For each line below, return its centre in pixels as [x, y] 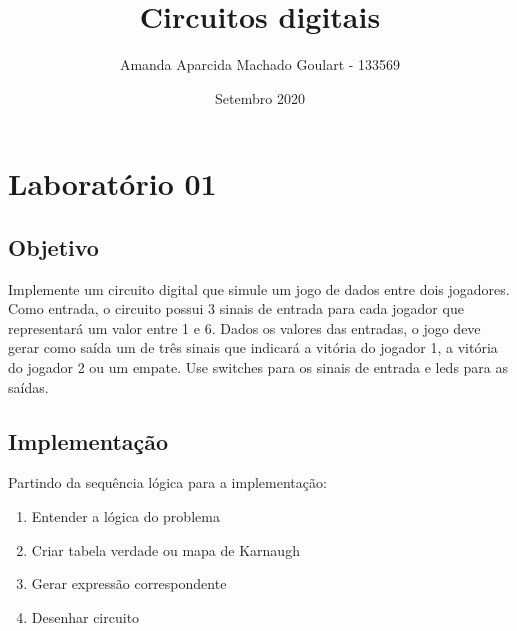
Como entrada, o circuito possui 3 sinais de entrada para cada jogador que [236, 308]
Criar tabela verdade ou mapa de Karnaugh [165, 549]
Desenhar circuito [85, 616]
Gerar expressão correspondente [129, 583]
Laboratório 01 [112, 183]
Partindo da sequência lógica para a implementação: [167, 482]
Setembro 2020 [260, 97]
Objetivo [53, 246]
